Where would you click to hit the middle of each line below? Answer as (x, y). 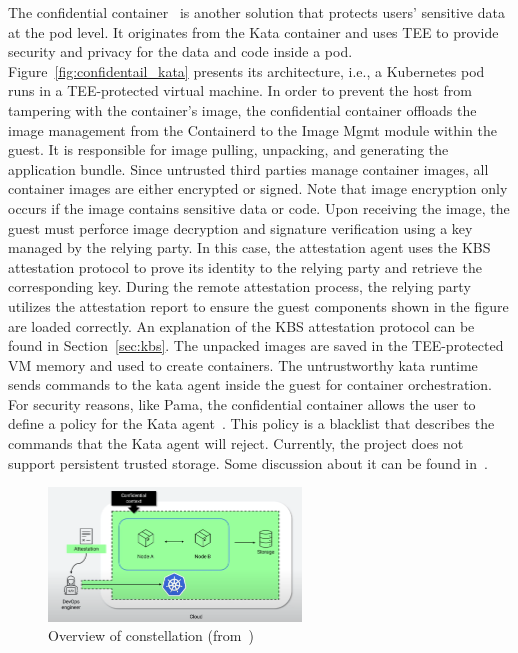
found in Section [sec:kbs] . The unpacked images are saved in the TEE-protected (256, 345)
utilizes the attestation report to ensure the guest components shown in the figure (258, 305)
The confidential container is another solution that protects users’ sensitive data (256, 12)
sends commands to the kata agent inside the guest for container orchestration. (250, 384)
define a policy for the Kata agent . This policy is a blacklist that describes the (251, 423)
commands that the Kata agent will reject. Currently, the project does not (236, 443)
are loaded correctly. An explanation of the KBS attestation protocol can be (241, 325)
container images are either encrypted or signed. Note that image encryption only (258, 188)
